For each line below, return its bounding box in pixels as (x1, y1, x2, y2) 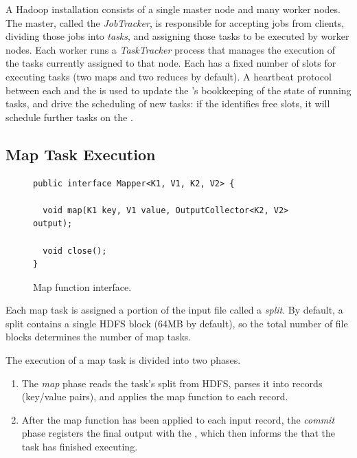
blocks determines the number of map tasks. (5, 329, 192, 344)
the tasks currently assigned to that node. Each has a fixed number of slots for (5, 56, 336, 70)
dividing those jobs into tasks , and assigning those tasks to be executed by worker (5, 29, 349, 43)
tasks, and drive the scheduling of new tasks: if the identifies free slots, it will (5, 96, 330, 111)
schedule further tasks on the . (5, 109, 133, 124)
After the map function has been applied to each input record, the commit (21, 412, 335, 426)
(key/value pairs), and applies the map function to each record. (21, 389, 288, 404)
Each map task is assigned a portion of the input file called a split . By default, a (5, 303, 343, 317)
